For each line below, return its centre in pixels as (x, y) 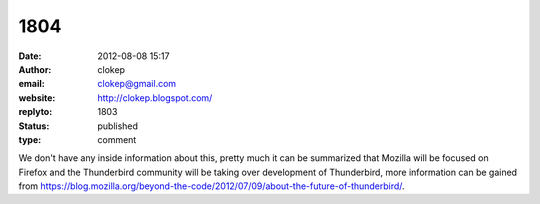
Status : (34, 126)
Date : (30, 56)
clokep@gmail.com (137, 84)
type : (30, 139)
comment (117, 139)
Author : (35, 69)
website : (37, 97)
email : (31, 84)
